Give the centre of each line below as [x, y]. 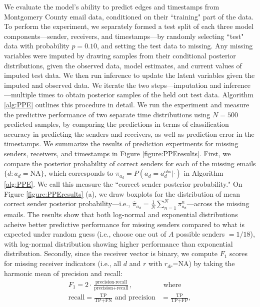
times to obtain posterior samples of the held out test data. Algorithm [146, 95]
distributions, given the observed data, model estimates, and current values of [123, 65]
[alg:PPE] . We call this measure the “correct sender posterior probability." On [123, 184]
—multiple [20, 95]
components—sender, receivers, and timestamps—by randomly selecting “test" [124, 36]
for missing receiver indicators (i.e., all [63, 263]
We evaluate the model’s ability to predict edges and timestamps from [112, 6]
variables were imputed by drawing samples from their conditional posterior [120, 55]
